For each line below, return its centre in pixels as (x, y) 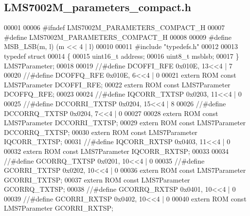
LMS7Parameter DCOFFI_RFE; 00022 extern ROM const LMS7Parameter (117, 84)
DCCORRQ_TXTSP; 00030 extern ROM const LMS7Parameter (101, 132)
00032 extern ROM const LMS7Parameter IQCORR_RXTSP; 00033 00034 (116, 151)
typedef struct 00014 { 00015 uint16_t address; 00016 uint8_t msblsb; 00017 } (122, 56)
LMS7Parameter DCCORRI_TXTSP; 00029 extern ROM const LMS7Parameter (125, 123)
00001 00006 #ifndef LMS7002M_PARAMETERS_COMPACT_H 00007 (115, 27)
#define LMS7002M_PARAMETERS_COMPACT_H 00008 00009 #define (118, 37)
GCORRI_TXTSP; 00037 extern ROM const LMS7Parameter (97, 179)
